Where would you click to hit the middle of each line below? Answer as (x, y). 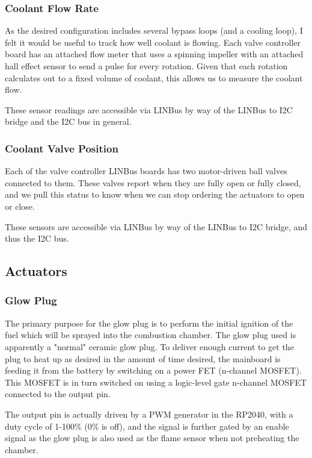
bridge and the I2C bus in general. (68, 121)
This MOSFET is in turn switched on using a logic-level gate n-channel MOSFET (156, 382)
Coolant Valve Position (62, 148)
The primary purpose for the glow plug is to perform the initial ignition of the (149, 323)
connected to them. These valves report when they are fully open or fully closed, (153, 182)
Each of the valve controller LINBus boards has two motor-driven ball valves (146, 171)
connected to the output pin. (58, 394)
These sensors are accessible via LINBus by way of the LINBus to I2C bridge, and (156, 226)
